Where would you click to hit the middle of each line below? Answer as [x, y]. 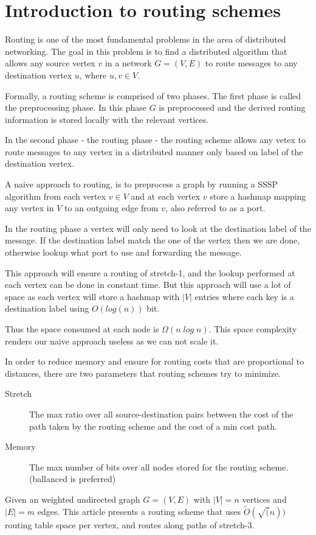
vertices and [264, 499]
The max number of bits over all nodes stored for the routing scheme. [159, 467]
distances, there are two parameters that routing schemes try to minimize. [143, 373]
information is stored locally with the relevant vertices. [107, 119]
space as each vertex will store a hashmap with [92, 296]
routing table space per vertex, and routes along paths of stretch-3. [130, 524]
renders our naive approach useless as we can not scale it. [112, 341]
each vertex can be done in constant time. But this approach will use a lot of [148, 285]
